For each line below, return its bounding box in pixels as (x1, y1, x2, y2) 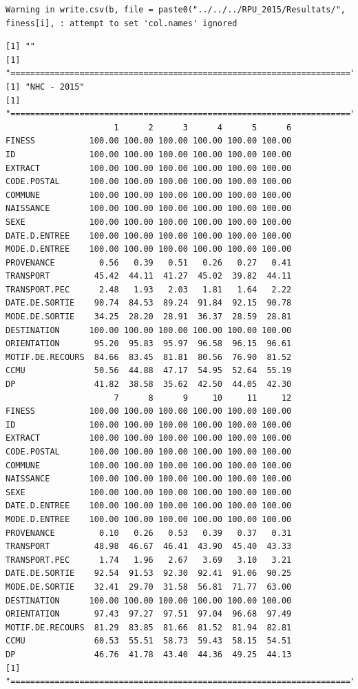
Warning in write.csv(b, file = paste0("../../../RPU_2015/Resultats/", (6, 5, 346, 14)
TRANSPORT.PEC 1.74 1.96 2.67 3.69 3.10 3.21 (6, 555, 292, 565)
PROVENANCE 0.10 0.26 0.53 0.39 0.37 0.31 (6, 528, 292, 538)
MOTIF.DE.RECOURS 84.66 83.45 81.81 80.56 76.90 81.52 (6, 352, 292, 362)
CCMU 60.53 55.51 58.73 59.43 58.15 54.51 (6, 636, 292, 646)
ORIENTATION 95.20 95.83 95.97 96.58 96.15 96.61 (6, 339, 292, 349)
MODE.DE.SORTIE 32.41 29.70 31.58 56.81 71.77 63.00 (6, 581, 292, 592)
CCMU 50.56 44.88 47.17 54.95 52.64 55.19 (6, 366, 292, 376)
